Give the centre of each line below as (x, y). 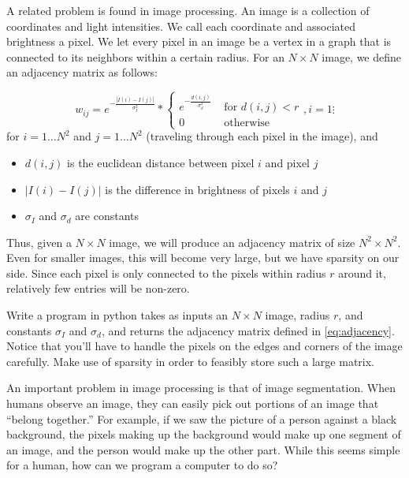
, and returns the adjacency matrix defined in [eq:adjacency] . (248, 330)
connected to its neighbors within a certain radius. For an (145, 56)
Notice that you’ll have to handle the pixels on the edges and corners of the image (204, 346)
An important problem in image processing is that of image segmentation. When (201, 388)
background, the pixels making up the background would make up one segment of (204, 434)
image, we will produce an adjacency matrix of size (232, 242)
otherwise (247, 123)
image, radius (297, 315)
